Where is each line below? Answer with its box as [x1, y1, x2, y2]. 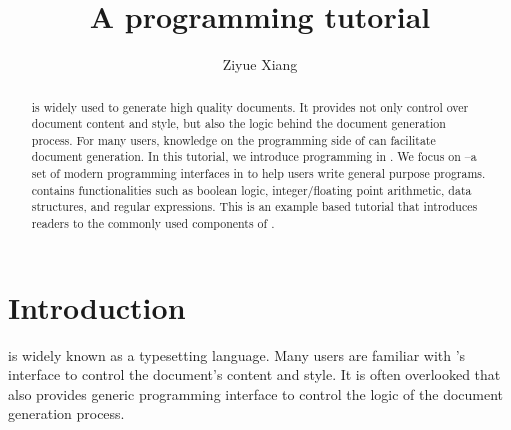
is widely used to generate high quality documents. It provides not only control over [31, 98, 469, 115]
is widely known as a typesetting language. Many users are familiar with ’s [8, 344, 466, 365]
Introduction [8, 286, 186, 327]
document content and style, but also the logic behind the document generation [31, 115, 446, 132]
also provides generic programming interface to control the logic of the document [8, 383, 504, 404]
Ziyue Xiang [222, 54, 298, 75]
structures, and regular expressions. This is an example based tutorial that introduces [31, 198, 478, 215]
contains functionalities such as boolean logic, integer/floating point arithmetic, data [31, 181, 472, 198]
